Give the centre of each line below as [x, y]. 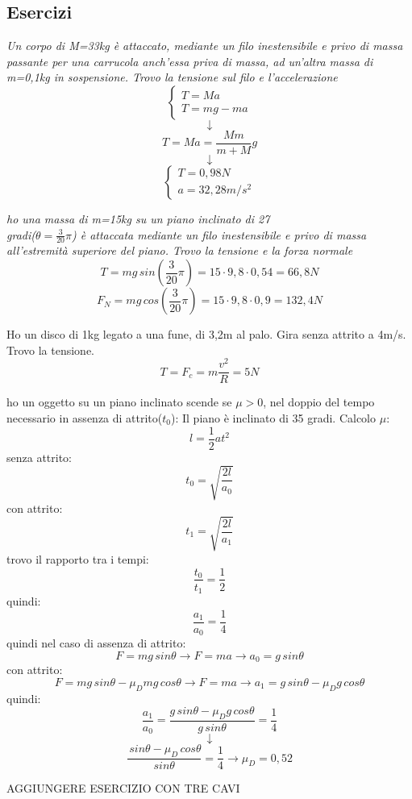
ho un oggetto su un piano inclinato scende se [119, 402]
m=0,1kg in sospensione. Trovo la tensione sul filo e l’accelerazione [172, 77]
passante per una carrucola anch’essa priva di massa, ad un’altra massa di [190, 61]
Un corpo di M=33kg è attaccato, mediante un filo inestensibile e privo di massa [205, 46]
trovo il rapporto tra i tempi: [78, 558]
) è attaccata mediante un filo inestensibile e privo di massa [219, 234]
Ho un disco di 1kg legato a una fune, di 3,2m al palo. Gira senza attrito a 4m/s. [206, 334]
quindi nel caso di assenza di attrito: [96, 643]
